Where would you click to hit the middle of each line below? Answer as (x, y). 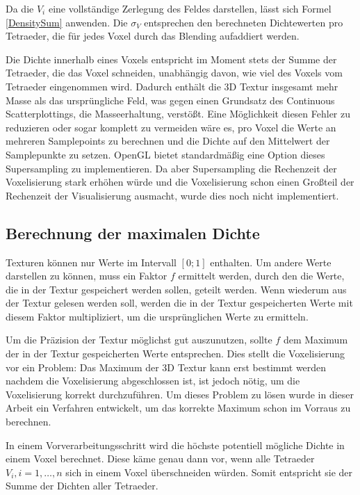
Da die (20, 8)
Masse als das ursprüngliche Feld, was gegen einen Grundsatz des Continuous (170, 100)
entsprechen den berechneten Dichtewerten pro (244, 22)
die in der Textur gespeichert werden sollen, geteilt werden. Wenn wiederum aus (176, 289)
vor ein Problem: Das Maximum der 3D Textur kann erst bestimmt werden (166, 367)
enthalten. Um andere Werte (271, 262)
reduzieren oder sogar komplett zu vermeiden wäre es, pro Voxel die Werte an (171, 127)
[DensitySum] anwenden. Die (67, 22)
